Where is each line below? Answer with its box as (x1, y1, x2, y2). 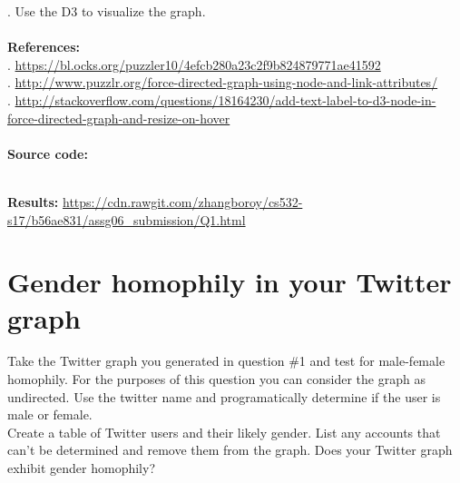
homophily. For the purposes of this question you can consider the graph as (7, 370, 426, 389)
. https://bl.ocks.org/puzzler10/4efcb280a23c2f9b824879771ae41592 (7, 54, 381, 74)
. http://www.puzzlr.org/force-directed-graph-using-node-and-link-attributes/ (7, 73, 438, 92)
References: (7, 37, 81, 56)
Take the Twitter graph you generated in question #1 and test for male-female (7, 351, 445, 370)
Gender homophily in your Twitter (7, 263, 452, 301)
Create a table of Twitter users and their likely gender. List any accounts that (7, 422, 441, 441)
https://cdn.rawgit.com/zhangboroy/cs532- (62, 192, 303, 211)
